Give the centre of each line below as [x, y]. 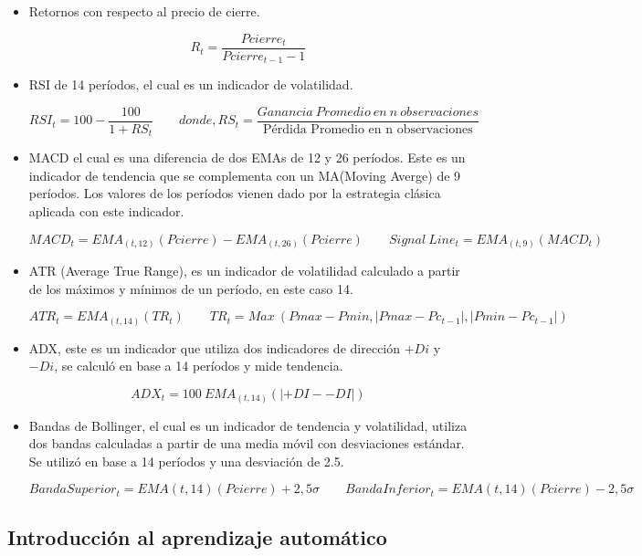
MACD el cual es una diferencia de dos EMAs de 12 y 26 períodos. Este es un [247, 157]
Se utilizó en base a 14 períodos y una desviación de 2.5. [186, 461]
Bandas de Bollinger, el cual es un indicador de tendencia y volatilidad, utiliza [248, 425]
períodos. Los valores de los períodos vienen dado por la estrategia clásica [235, 193]
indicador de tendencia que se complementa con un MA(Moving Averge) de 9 [245, 175]
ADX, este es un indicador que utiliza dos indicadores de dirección [215, 347]
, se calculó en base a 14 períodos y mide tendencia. [199, 366]
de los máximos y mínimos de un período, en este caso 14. [191, 288]
